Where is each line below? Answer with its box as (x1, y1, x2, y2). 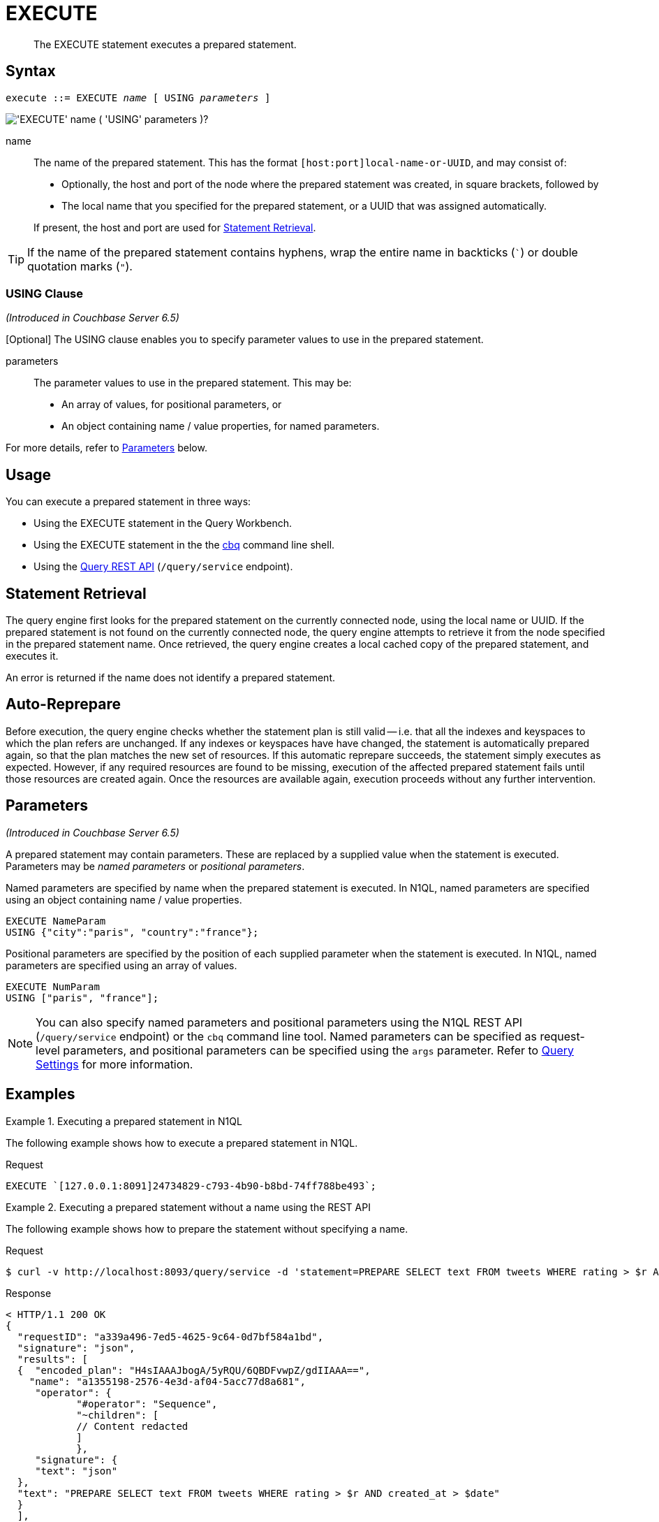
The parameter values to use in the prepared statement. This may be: (34, 377, 352, 389)
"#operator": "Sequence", (76, 1398, 218, 1409)
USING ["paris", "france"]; (6, 992, 159, 1003)
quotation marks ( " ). (27, 259, 133, 273)
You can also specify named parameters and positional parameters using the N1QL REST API (36, 1015, 523, 1029)
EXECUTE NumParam (6, 980, 100, 992)
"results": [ (17, 1353, 89, 1365)
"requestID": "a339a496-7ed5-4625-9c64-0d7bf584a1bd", (17, 1331, 324, 1342)
